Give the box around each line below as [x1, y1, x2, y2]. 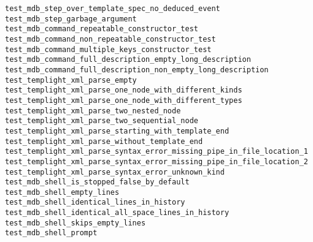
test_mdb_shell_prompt [5, 229, 98, 238]
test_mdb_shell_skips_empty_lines [5, 218, 146, 227]
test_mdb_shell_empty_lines [5, 187, 120, 197]
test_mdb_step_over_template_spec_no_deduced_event [5, 4, 220, 13]
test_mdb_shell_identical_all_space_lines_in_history [5, 208, 230, 217]
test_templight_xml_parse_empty [5, 75, 137, 85]
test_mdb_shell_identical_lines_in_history [5, 198, 185, 207]
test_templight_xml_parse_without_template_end [5, 137, 203, 146]
